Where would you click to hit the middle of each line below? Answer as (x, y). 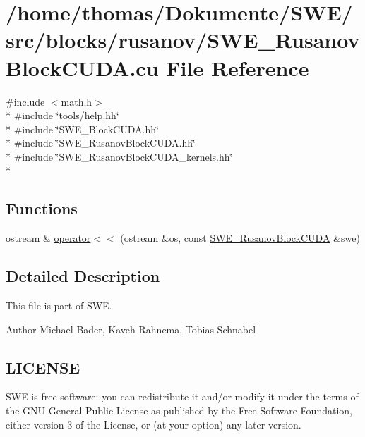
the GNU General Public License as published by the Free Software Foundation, (179, 411)
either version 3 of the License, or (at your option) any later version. (154, 424)
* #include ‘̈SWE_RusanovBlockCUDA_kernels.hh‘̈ (119, 156)
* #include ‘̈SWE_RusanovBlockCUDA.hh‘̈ (101, 143)
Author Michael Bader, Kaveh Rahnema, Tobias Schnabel (131, 329)
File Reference (238, 67)
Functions (42, 208)
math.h (77, 101)
